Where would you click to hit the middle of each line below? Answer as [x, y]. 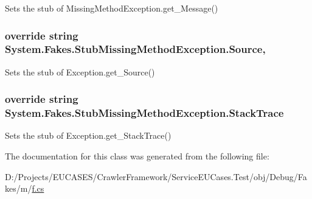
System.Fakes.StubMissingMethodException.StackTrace [144, 113]
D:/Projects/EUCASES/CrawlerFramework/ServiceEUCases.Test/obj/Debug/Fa [156, 176]
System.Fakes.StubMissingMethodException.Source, [135, 49]
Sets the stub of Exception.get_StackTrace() [88, 135]
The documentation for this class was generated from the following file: [137, 156]
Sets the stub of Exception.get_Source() [80, 72]
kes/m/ [19, 188]
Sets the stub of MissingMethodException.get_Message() [112, 8]
